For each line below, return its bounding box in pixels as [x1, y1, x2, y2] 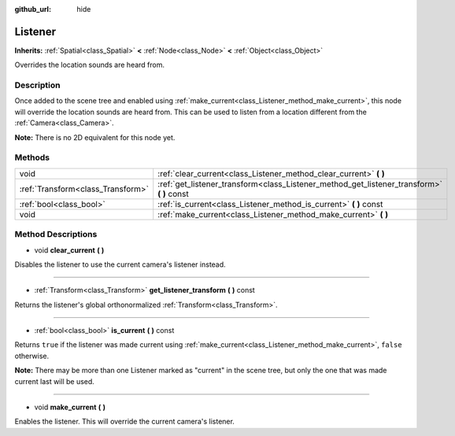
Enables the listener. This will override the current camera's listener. [14, 417, 235, 427]
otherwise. [14, 351, 50, 360]
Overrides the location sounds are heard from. [14, 60, 165, 70]
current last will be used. [14, 376, 94, 386]
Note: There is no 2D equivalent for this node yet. [14, 132, 176, 142]
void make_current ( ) [34, 402, 106, 412]
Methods [14, 152, 50, 163]
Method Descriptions [14, 229, 98, 240]
